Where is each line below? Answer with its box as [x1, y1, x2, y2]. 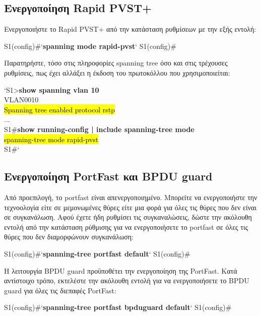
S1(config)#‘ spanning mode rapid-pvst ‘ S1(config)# [4, 40, 176, 51]
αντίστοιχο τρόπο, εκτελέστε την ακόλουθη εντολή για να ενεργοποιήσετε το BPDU [4, 275, 249, 286]
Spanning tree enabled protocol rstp [4, 104, 115, 114]
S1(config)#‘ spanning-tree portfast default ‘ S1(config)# [4, 248, 190, 259]
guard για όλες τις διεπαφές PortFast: [4, 285, 116, 295]
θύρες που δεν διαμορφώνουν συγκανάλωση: [4, 231, 134, 242]
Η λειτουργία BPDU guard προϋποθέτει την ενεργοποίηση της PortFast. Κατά [4, 265, 237, 276]
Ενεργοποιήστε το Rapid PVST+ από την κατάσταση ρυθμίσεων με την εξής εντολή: [4, 24, 256, 34]
